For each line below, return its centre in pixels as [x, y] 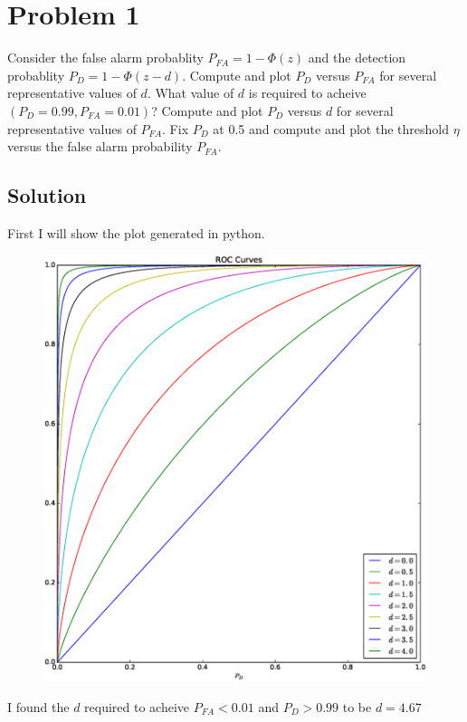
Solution [47, 195]
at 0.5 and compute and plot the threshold [331, 128]
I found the [38, 706]
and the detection [357, 58]
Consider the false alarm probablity [105, 58]
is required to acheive [307, 93]
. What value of [191, 93]
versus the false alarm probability [100, 146]
